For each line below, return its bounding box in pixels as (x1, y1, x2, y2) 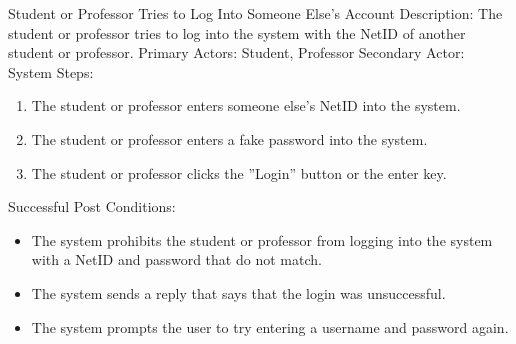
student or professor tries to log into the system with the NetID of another (8, 22, 466, 43)
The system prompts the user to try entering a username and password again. (31, 316, 509, 337)
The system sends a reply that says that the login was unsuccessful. (31, 282, 446, 303)
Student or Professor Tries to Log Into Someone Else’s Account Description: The (8, 3, 503, 23)
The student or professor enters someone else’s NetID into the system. (31, 95, 461, 116)
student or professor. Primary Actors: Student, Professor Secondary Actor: (8, 42, 465, 63)
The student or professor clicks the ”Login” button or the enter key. (31, 162, 447, 183)
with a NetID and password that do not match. (31, 249, 322, 270)
